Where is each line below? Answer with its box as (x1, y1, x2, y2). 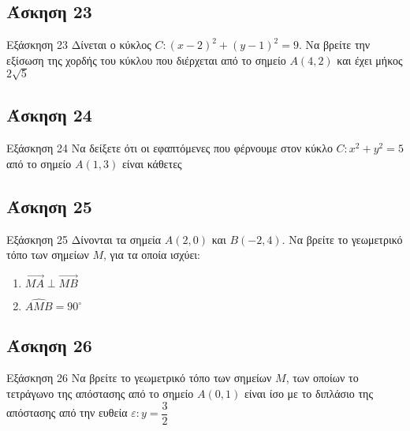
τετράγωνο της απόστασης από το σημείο (6, 384, 194, 401)
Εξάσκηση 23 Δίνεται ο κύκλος (6, 36, 151, 53)
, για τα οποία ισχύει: (103, 246, 200, 263)
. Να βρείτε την (298, 36, 371, 53)
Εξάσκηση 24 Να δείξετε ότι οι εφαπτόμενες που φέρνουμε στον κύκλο (6, 140, 333, 156)
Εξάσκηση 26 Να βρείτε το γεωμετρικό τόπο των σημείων (6, 369, 272, 386)
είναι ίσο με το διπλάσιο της (244, 384, 373, 401)
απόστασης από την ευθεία (6, 404, 128, 421)
